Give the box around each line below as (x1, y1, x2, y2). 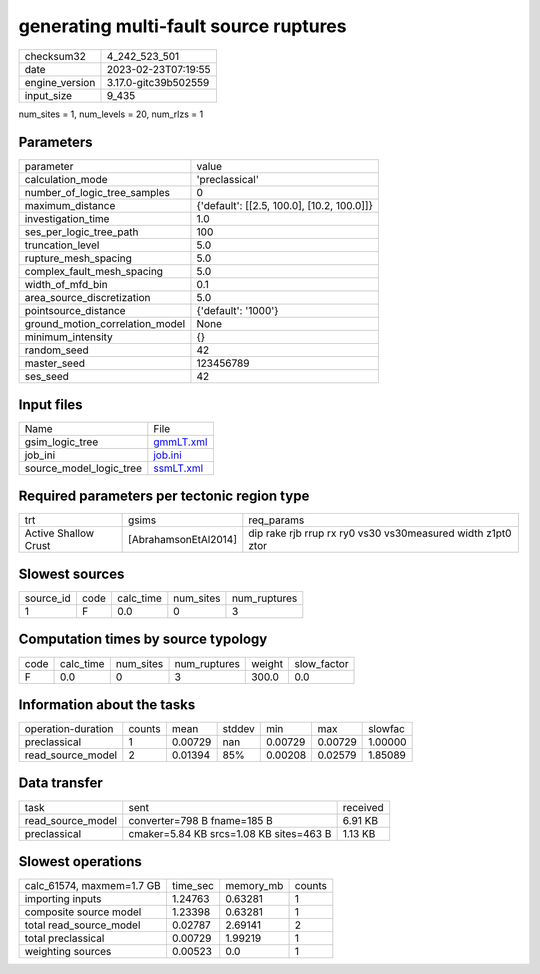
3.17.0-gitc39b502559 (106, 75, 210, 89)
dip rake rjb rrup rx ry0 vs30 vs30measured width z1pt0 (248, 526, 512, 540)
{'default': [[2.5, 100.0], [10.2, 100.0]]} (196, 199, 374, 213)
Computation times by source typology (18, 631, 268, 648)
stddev (222, 722, 255, 736)
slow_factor (294, 656, 349, 670)
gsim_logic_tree (24, 435, 99, 449)
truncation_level (24, 238, 100, 252)
